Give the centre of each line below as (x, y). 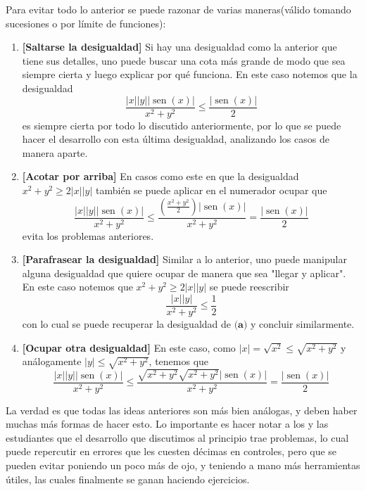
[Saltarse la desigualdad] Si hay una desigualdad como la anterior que (179, 47)
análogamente (52, 361)
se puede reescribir (249, 287)
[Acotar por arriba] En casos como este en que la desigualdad (160, 176)
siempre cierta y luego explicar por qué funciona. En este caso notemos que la (190, 74)
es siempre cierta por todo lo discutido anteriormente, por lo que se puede (182, 125)
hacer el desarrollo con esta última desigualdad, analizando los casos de (176, 139)
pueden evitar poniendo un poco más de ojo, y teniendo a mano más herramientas (183, 465)
